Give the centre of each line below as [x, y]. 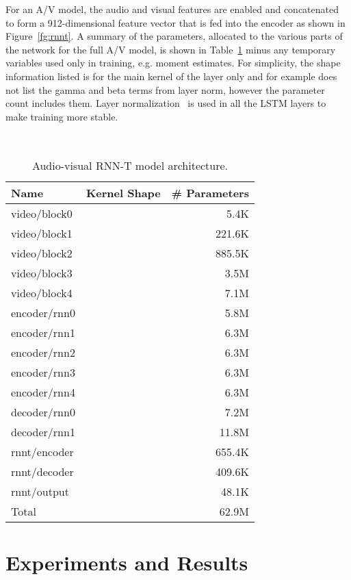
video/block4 [42, 292]
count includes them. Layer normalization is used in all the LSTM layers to [166, 103]
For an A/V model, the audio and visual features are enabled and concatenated [172, 9]
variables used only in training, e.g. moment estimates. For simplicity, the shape [173, 63]
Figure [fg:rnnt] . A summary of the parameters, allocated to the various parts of [174, 36]
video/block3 [42, 273]
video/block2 [42, 253]
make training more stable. [62, 116]
